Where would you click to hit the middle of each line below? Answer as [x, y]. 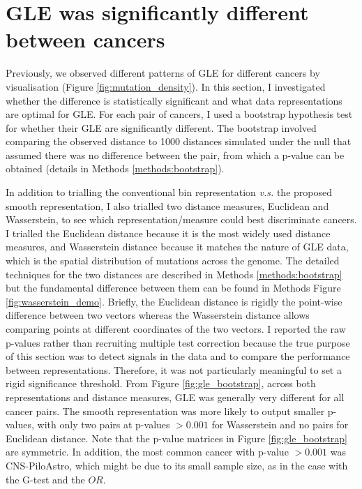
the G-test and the [45, 479]
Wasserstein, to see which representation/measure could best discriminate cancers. [181, 219]
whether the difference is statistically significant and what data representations [174, 100]
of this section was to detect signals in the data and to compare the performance [178, 356]
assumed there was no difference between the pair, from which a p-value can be [175, 155]
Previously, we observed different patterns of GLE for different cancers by [163, 73]
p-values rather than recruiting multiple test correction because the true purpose [178, 342]
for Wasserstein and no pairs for [280, 424]
